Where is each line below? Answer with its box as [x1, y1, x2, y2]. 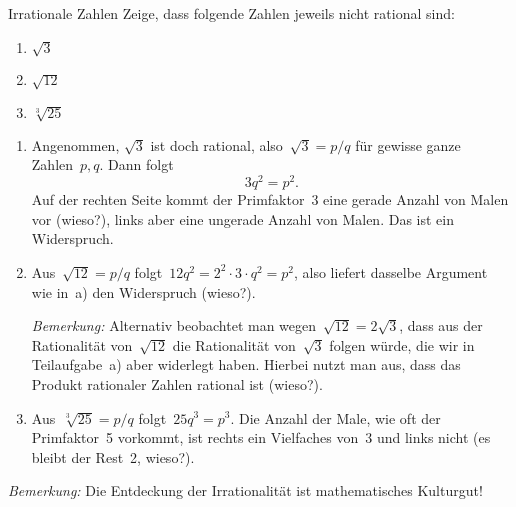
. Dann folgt [99, 154, 174, 175]
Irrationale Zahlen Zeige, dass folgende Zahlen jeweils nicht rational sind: [8, 3, 455, 23]
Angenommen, [31, 134, 120, 155]
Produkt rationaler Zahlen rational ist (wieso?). [31, 373, 323, 394]
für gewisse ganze [355, 134, 461, 155]
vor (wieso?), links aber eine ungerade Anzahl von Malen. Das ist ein [31, 208, 454, 229]
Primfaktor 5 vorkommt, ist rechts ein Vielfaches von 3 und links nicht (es [31, 427, 491, 448]
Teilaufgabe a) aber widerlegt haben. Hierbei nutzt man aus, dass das [31, 354, 461, 375]
